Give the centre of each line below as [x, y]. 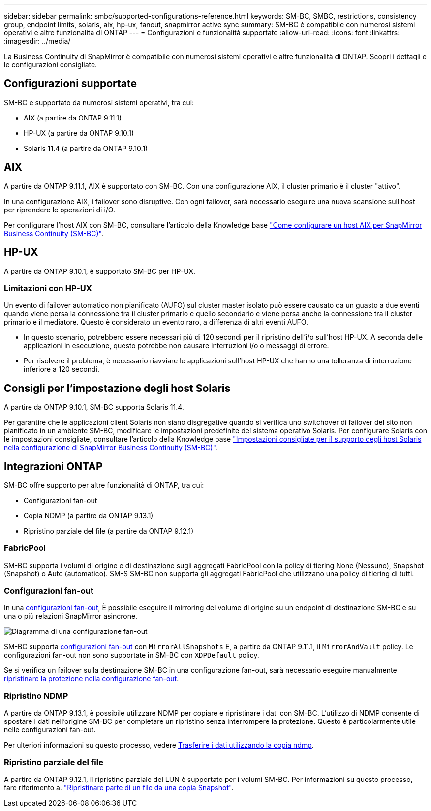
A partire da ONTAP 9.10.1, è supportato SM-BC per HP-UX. [100, 271]
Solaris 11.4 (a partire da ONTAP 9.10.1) [86, 148]
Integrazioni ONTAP [53, 466]
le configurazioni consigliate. [51, 65]
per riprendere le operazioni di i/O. [60, 210]
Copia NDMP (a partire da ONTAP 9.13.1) [89, 515]
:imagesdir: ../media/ [37, 41]
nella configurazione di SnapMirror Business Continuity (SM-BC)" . [111, 448]
